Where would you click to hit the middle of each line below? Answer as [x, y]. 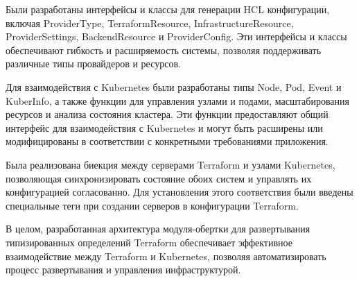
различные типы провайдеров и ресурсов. [93, 63]
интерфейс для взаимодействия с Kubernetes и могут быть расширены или [164, 127]
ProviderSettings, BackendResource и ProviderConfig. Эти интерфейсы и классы [176, 36]
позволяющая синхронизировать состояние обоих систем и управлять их [159, 178]
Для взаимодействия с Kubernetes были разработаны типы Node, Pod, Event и [174, 86]
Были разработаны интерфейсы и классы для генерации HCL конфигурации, [168, 9]
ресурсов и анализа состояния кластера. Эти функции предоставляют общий [167, 114]
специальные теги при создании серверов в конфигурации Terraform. [152, 205]
